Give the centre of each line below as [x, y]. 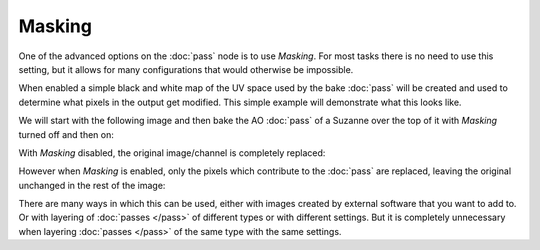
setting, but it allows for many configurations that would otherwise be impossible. [186, 69]
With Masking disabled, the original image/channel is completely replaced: [172, 152]
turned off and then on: [66, 134]
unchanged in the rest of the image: [92, 185]
